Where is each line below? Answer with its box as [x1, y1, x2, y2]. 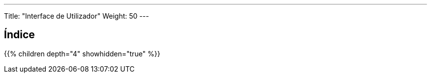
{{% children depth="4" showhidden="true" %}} [4, 49, 160, 58]
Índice [4, 28, 35, 41]
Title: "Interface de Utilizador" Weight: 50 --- [4, 12, 149, 20]
